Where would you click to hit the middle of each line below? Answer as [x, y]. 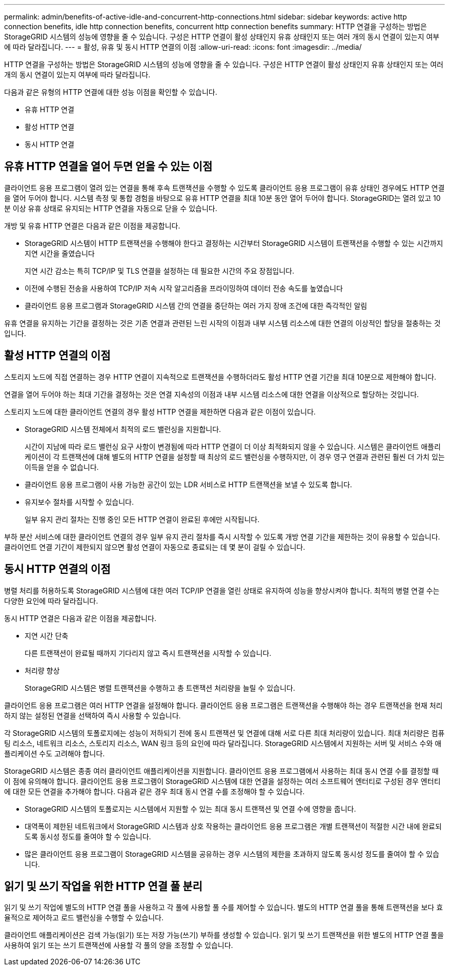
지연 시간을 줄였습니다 [60, 253]
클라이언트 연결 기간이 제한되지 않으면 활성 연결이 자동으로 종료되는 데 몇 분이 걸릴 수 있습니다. [155, 547]
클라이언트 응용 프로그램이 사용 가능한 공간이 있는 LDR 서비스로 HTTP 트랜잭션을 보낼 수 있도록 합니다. [188, 484]
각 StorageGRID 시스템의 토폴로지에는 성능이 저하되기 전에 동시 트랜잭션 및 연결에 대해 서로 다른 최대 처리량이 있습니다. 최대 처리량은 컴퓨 [224, 733]
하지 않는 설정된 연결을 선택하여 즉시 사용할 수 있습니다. [93, 715]
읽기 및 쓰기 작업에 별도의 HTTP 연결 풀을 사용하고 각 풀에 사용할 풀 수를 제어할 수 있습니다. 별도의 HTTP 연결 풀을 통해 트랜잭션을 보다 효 [224, 907]
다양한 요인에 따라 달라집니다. [51, 601]
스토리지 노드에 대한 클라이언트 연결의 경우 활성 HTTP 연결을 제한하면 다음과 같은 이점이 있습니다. [160, 411]
